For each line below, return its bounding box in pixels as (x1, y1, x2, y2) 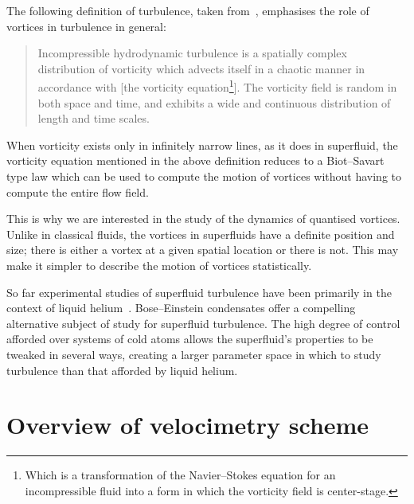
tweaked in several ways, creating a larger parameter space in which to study (6, 346, 381, 362)
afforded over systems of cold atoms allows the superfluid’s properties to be (6, 330, 373, 347)
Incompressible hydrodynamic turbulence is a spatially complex (37, 45, 347, 61)
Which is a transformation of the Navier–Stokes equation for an (25, 467, 336, 483)
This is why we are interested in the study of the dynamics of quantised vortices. (6, 210, 400, 227)
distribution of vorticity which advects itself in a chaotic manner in (37, 60, 365, 76)
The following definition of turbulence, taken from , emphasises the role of (6, 2, 369, 18)
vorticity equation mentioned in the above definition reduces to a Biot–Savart (6, 152, 385, 169)
